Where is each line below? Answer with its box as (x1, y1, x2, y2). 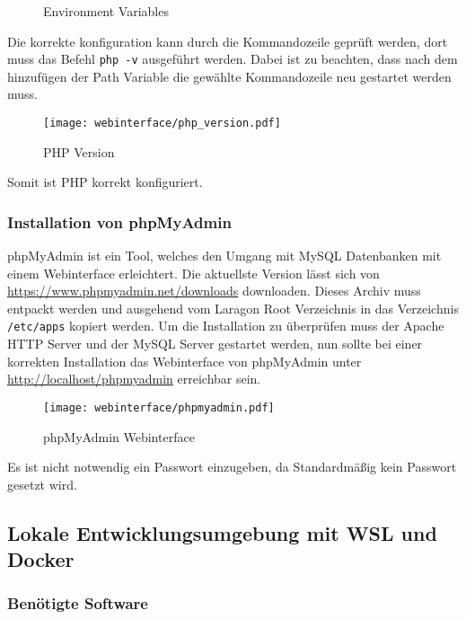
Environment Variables (43, 2, 169, 20)
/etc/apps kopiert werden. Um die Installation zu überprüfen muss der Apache (7, 316, 444, 335)
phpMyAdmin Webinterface (43, 427, 195, 446)
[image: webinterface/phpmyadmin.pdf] (43, 401, 275, 414)
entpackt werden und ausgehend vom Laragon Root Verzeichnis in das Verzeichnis (7, 298, 459, 317)
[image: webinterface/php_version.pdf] (43, 117, 281, 130)
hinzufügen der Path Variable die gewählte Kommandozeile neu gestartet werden (7, 66, 452, 85)
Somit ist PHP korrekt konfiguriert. (7, 172, 203, 191)
